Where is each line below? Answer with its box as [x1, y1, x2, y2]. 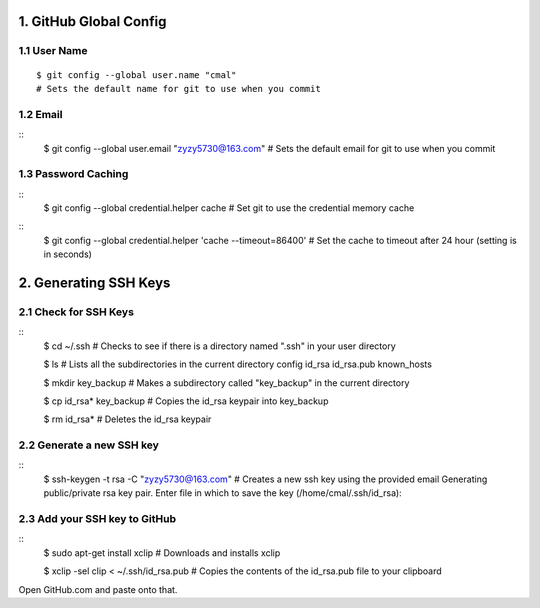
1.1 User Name [18, 44, 89, 58]
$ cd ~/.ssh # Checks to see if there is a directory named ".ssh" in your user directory [43, 340, 397, 352]
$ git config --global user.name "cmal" [36, 69, 237, 80]
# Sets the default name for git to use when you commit [36, 83, 322, 94]
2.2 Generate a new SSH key [18, 438, 160, 452]
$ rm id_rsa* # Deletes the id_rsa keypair [43, 413, 212, 425]
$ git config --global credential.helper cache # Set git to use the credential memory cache [43, 202, 415, 214]
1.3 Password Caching [18, 167, 129, 181]
